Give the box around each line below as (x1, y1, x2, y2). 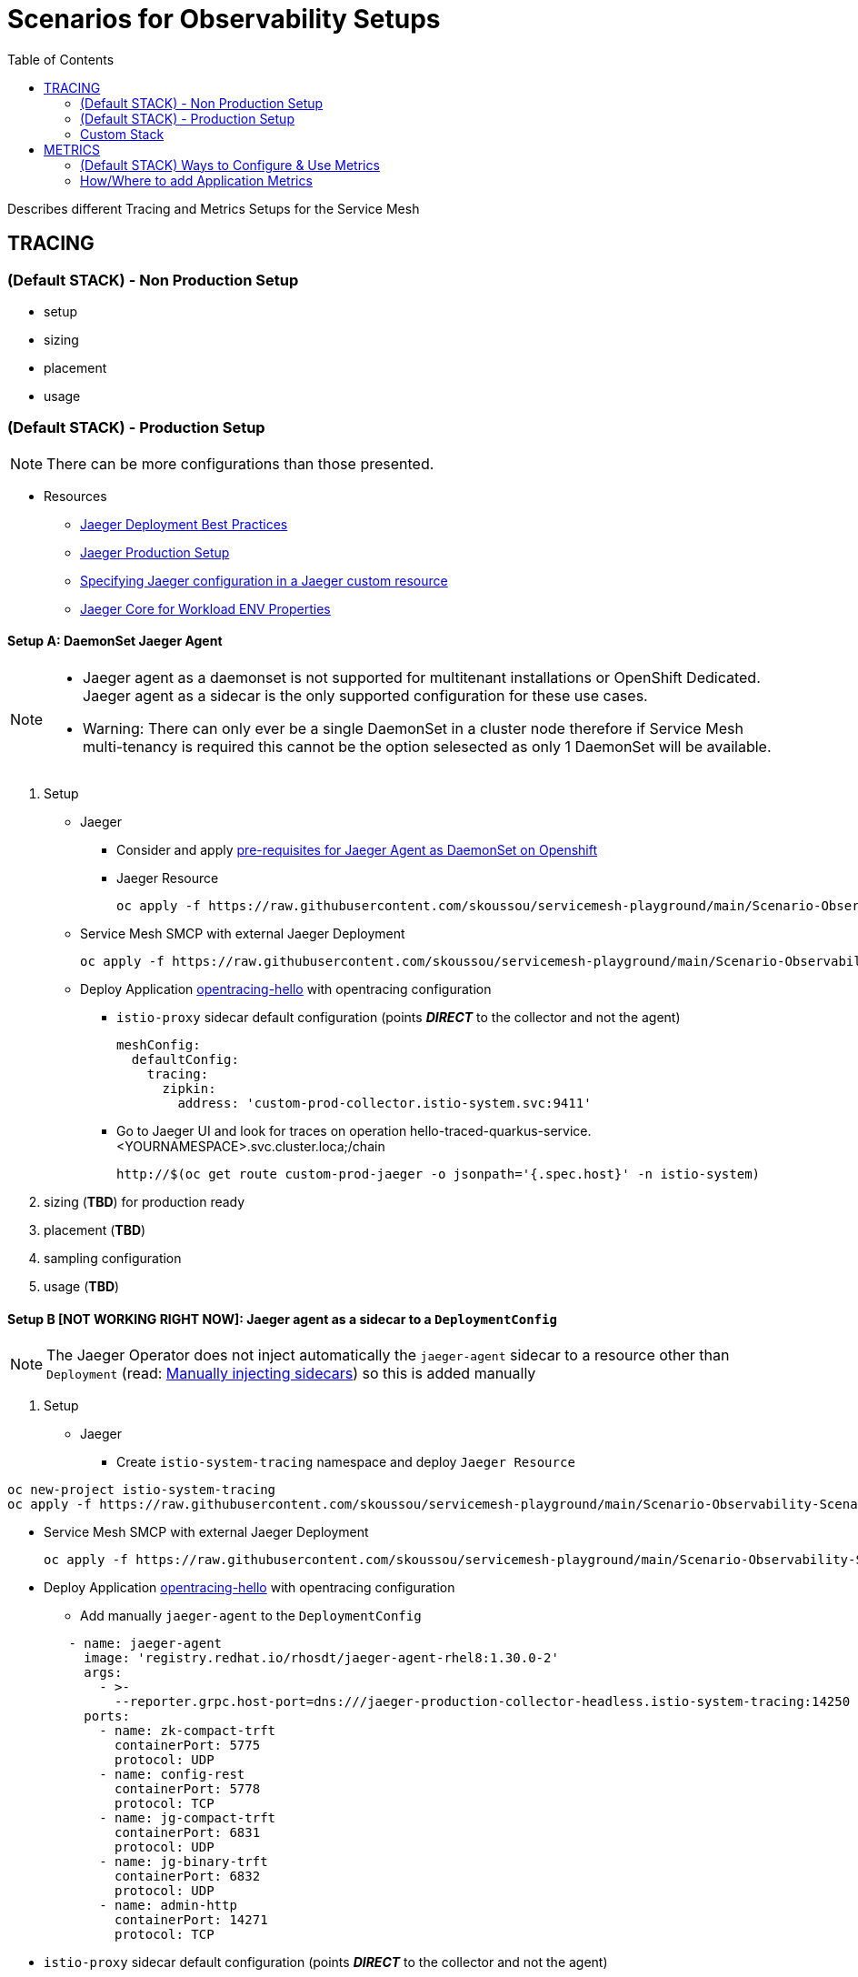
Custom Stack (80, 125, 165, 142)
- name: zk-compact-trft (99, 1723, 276, 1739)
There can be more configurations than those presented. (46, 454, 434, 473)
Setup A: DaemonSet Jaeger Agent (7, 633, 223, 649)
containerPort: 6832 (115, 1869, 261, 1884)
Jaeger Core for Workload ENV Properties (80, 600, 331, 617)
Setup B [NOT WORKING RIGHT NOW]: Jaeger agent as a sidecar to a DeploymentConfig (7, 1310, 557, 1327)
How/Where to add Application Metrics (80, 172, 313, 188)
